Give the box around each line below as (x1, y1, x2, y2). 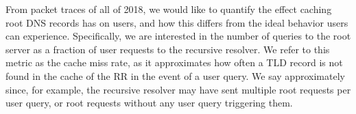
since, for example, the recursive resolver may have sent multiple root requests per (5, 82, 351, 96)
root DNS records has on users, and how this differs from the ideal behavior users (5, 15, 348, 29)
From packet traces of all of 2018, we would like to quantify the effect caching (5, 2, 332, 16)
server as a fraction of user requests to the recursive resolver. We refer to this (5, 42, 330, 56)
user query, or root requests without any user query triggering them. (5, 96, 293, 110)
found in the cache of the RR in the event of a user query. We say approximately (5, 68, 345, 83)
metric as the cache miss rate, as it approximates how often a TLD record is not (5, 55, 343, 70)
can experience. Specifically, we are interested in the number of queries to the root (5, 29, 351, 43)
